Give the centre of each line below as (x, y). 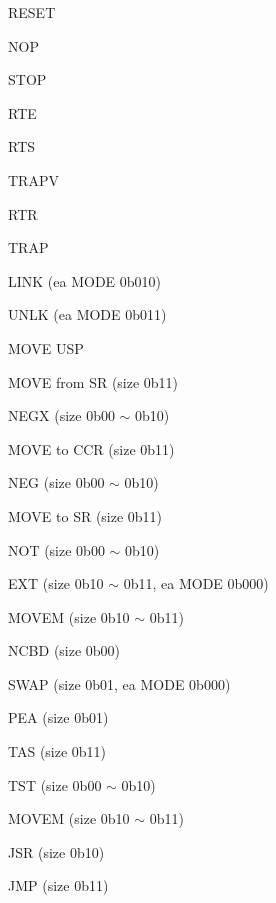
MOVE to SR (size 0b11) (85, 515)
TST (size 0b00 (55, 784)
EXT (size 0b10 (56, 583)
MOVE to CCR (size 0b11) (91, 448)
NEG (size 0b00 (56, 482)
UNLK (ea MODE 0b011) (87, 314)
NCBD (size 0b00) (64, 650)
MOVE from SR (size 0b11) (93, 381)
